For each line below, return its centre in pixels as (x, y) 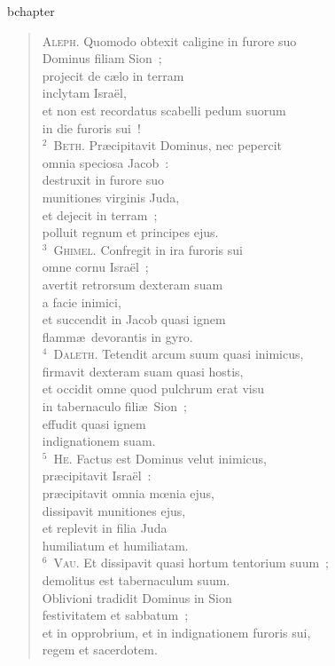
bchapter (31, 11)
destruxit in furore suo (103, 180)
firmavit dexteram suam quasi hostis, (143, 371)
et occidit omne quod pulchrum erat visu (153, 388)
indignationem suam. (99, 441)
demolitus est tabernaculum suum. (136, 580)
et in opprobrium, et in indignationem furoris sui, (176, 632)
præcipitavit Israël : (97, 476)
